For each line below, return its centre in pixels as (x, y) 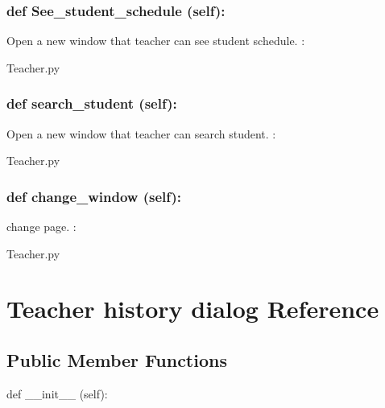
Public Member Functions (117, 359)
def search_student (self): (92, 103)
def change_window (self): (94, 196)
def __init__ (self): (57, 393)
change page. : (41, 227)
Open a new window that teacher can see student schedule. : (156, 41)
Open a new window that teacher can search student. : (141, 133)
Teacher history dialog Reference (193, 309)
